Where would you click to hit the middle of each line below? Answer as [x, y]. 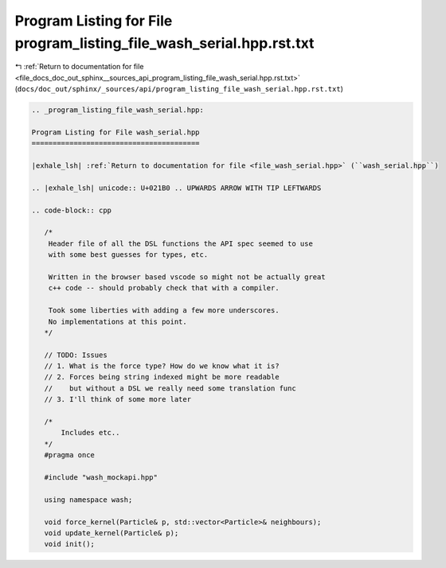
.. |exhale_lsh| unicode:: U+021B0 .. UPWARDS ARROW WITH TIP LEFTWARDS [176, 188]
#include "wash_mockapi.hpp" [101, 477]
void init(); [70, 544]
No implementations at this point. [117, 321]
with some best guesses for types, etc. [128, 255]
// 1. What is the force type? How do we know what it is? [162, 366]
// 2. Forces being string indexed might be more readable [162, 377]
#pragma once [70, 455]
